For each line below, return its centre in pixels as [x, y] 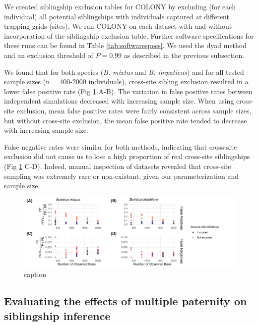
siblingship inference [57, 315]
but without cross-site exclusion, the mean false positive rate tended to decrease [126, 120]
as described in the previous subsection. [184, 55]
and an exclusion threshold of [49, 55]
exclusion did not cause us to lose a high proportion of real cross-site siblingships [127, 156]
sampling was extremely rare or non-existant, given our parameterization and [122, 176]
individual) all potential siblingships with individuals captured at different [117, 16]
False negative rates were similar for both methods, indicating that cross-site [121, 146]
